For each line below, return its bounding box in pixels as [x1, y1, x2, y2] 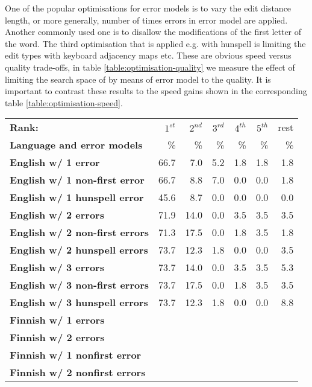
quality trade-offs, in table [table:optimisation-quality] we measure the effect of [5, 60, 295, 73]
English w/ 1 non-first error [10, 173, 145, 187]
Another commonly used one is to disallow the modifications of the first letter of [5, 25, 302, 38]
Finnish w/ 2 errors [10, 330, 105, 345]
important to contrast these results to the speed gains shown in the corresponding [5, 85, 307, 97]
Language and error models [10, 138, 143, 152]
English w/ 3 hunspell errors [10, 295, 148, 310]
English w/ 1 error [10, 155, 100, 170]
